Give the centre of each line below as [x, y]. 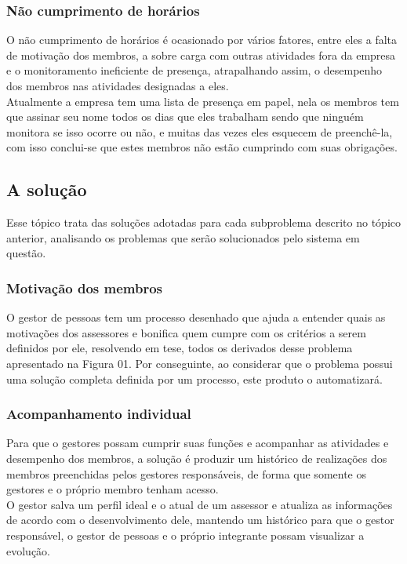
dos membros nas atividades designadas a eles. [118, 86]
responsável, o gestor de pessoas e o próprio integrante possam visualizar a [185, 535]
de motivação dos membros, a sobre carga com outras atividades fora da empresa [201, 55]
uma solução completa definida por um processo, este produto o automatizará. [194, 378]
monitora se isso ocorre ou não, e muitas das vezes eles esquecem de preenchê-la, [200, 131]
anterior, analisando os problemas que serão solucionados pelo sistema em [183, 237]
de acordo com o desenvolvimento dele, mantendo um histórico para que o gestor [200, 520]
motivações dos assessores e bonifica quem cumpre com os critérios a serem [186, 332]
